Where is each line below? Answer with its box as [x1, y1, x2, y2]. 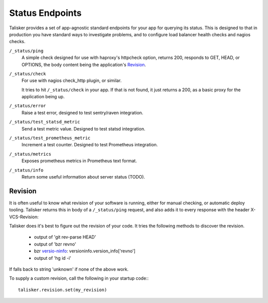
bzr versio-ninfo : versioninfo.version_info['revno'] [34, 248, 136, 254]
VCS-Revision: [9, 214, 39, 220]
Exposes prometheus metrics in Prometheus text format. [21, 158, 137, 164]
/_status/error [9, 103, 47, 109]
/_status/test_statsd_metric [9, 119, 80, 125]
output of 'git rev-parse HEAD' [34, 234, 96, 240]
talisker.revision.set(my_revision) [18, 287, 107, 293]
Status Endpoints [9, 7, 82, 18]
